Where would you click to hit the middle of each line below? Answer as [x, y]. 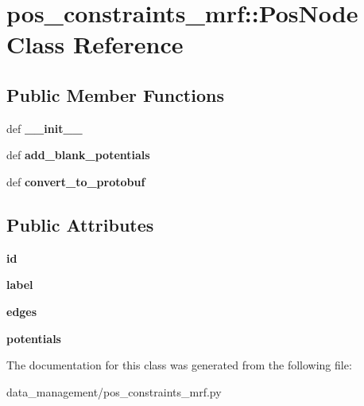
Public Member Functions [115, 94]
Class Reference [95, 44]
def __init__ [45, 128]
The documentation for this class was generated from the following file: [179, 365]
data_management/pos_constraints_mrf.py [114, 391]
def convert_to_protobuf [76, 181]
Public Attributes [80, 224]
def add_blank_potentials [78, 155]
